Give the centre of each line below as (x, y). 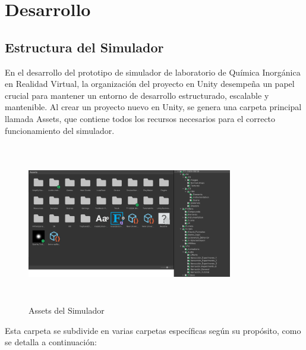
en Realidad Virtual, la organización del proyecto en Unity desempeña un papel (150, 84)
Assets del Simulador (67, 310)
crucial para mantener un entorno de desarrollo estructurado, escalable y (137, 95)
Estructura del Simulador (84, 47)
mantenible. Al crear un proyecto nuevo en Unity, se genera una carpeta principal (153, 107)
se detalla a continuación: (51, 342)
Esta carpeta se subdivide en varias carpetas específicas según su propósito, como (153, 330)
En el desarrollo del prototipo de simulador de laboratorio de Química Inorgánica (153, 72)
